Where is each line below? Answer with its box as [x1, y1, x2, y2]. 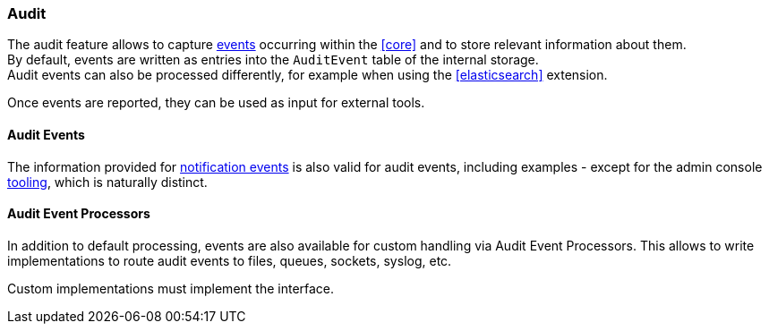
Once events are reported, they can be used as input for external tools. [7, 95, 425, 111]
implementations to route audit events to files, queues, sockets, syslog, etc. [7, 252, 452, 268]
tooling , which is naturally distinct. [7, 174, 208, 190]
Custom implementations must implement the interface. [7, 280, 335, 296]
